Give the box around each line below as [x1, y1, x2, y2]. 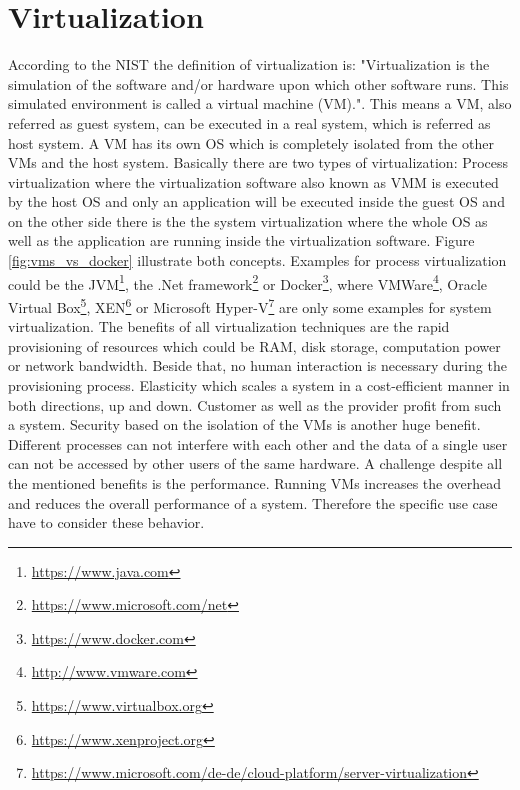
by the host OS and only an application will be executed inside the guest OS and [8, 191, 505, 212]
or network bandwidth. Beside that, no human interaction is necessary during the [8, 355, 507, 376]
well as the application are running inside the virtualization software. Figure [8, 230, 475, 251]
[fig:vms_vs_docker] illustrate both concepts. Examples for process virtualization [8, 250, 507, 271]
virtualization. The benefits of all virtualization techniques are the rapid [8, 316, 450, 337]
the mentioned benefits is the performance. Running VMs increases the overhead [8, 472, 502, 493]
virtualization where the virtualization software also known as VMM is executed [8, 171, 499, 192]
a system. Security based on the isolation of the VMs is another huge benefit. [8, 414, 481, 435]
